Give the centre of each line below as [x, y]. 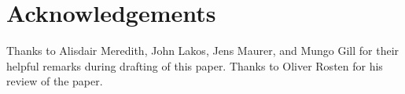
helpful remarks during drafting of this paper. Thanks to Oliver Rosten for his [195, 65]
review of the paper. [55, 81]
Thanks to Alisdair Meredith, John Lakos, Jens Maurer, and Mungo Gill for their [203, 51]
